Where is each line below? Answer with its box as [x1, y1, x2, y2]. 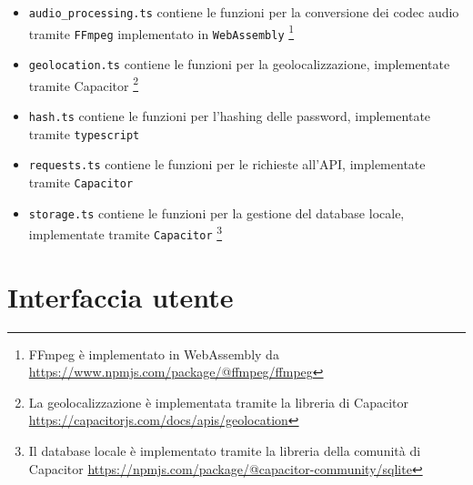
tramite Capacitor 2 [28, 73, 139, 95]
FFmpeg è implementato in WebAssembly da [28, 344, 279, 363]
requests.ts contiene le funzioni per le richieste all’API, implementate [28, 155, 426, 174]
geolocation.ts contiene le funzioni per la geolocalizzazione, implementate [28, 54, 450, 73]
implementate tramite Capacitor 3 [28, 222, 223, 243]
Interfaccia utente [7, 278, 234, 315]
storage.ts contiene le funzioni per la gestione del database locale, [28, 203, 405, 222]
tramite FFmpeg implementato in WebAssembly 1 [28, 21, 295, 43]
